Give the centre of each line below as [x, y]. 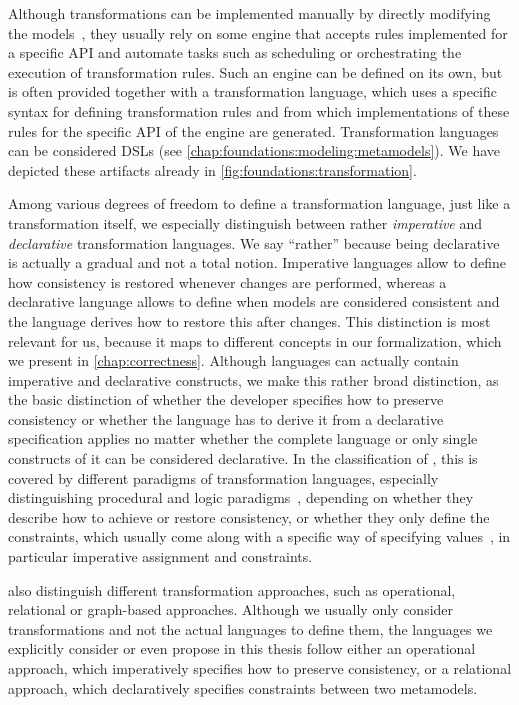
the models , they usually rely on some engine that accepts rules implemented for [258, 32]
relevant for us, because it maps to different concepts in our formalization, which [255, 340]
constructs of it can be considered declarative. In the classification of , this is [243, 458]
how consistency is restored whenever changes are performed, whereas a [227, 281]
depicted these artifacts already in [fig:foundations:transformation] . [212, 169]
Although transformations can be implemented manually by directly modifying [249, 13]
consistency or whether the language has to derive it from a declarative [226, 418]
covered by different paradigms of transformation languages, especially [223, 477]
